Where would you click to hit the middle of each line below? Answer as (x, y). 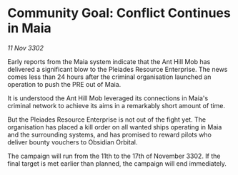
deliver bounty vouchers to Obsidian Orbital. (73, 142)
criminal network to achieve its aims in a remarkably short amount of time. (116, 105)
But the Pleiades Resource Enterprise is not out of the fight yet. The (106, 120)
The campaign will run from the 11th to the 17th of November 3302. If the (114, 156)
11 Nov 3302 (26, 48)
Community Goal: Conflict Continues (119, 13)
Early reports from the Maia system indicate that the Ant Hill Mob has (109, 61)
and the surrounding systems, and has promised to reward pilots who (110, 134)
